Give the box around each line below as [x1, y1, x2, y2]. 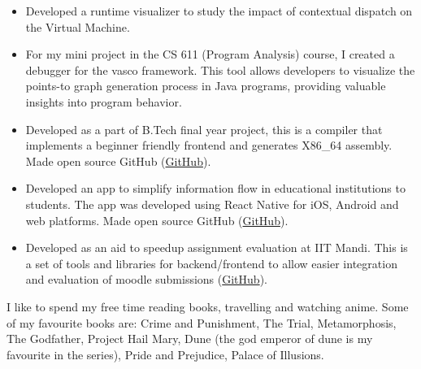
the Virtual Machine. [25, 18, 130, 35]
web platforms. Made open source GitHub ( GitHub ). [25, 211, 289, 228]
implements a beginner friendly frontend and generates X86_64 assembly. [25, 137, 393, 154]
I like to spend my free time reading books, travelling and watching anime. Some [7, 297, 409, 315]
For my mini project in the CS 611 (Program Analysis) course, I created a [25, 46, 395, 63]
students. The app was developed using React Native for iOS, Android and [25, 195, 399, 212]
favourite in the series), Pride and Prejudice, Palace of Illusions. [7, 345, 324, 362]
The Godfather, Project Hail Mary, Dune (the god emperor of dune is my [7, 330, 373, 347]
